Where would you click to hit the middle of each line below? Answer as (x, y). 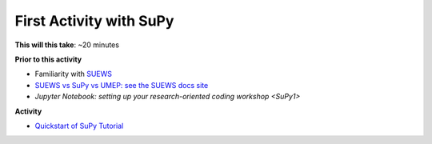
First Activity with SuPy (94, 21)
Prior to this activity (48, 59)
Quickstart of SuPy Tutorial (79, 126)
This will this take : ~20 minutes (67, 45)
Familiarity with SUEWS (73, 74)
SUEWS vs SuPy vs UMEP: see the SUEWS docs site (122, 85)
